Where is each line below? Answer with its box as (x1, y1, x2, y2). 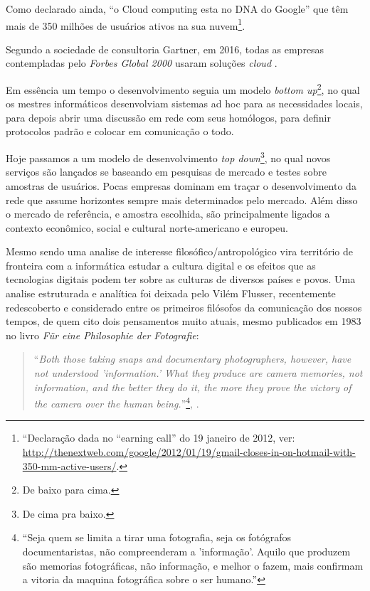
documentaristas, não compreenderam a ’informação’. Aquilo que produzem (22, 544, 351, 559)
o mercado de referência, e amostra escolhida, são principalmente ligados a (6, 206, 330, 221)
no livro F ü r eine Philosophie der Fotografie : (6, 327, 199, 342)
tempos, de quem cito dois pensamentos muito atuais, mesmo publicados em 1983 (6, 314, 361, 329)
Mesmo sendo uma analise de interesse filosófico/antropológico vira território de (6, 244, 353, 259)
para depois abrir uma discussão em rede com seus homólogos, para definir (6, 110, 331, 124)
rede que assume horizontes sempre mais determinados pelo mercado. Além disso (6, 192, 358, 207)
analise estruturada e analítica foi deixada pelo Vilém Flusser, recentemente (6, 286, 336, 301)
